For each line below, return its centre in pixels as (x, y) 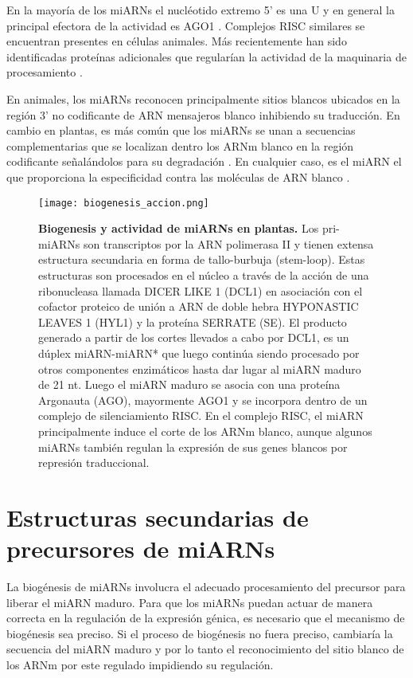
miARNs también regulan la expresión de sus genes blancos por (193, 447)
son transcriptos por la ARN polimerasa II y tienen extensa (229, 243)
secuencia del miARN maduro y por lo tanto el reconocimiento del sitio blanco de (205, 649)
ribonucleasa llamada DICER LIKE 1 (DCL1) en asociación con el (201, 290)
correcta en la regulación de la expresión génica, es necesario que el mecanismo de (206, 618)
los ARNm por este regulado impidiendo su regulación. (140, 664)
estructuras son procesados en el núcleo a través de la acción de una (204, 274)
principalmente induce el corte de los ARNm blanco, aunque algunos (205, 431)
